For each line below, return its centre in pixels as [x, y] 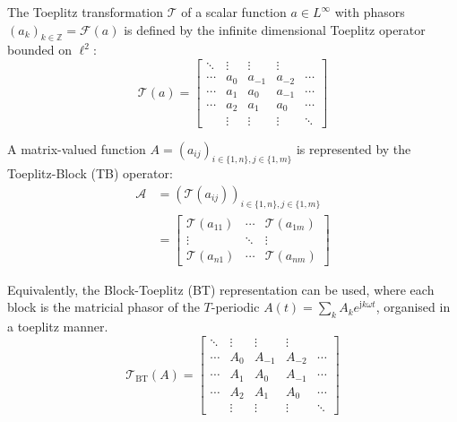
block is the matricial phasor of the [103, 307]
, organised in [413, 307]
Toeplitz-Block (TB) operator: [90, 173]
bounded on [39, 50]
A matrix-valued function [77, 148]
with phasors [370, 12]
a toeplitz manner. [58, 327]
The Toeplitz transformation [86, 12]
